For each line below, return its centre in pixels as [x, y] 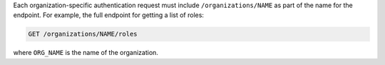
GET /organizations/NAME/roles [83, 34]
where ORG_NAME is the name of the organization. [86, 53]
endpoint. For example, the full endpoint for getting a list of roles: [109, 15]
